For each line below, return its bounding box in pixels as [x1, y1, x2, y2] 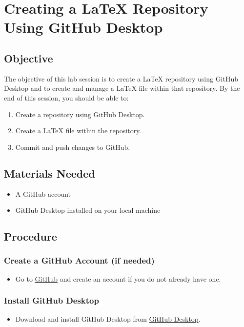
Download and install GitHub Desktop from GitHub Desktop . [15, 313, 201, 324]
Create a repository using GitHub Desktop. [15, 109, 145, 119]
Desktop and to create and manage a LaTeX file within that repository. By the [4, 83, 240, 93]
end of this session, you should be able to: [4, 92, 129, 102]
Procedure [4, 229, 57, 244]
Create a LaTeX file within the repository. [15, 125, 142, 136]
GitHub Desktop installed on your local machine [15, 205, 161, 215]
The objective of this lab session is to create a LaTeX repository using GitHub [4, 73, 239, 83]
